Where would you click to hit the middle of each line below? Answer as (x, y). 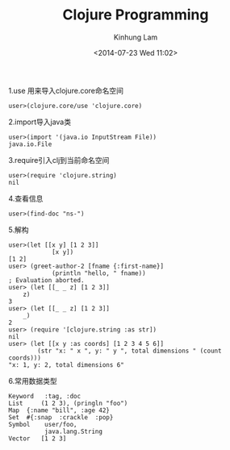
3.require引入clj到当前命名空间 (59, 160)
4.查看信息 (26, 198)
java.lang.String (73, 431)
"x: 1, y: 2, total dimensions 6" (67, 365)
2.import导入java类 (40, 122)
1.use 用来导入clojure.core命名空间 (66, 90)
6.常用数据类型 (33, 381)
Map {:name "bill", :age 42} (59, 410)
